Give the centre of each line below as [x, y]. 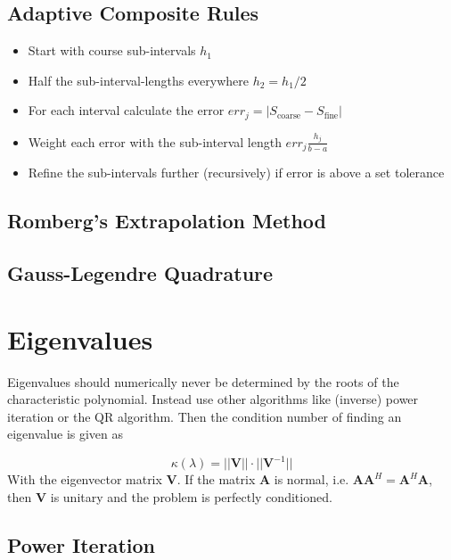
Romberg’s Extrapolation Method [167, 221]
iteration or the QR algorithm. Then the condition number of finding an [205, 416]
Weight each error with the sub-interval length [155, 141]
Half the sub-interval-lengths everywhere [139, 80]
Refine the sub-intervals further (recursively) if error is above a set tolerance [236, 173]
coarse [289, 115]
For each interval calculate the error [126, 110]
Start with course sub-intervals [112, 50]
